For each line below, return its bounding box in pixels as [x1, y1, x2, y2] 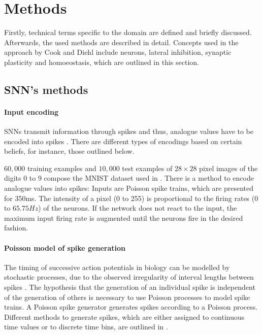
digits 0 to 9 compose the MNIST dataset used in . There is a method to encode [4, 173, 254, 183]
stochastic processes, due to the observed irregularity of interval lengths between [4, 272, 254, 282]
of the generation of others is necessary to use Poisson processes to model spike [4, 291, 250, 302]
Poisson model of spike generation [4, 242, 126, 253]
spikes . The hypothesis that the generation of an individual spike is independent [4, 282, 255, 292]
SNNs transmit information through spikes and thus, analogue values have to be [4, 126, 254, 137]
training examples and [27, 162, 96, 173]
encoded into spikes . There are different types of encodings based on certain [4, 136, 242, 146]
